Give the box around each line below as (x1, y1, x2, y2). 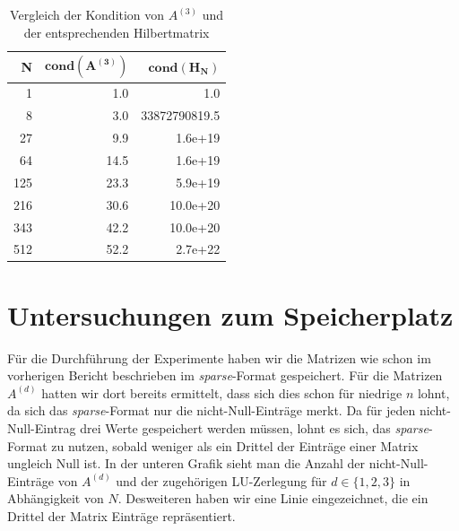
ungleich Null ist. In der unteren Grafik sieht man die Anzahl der (7, 454, 366, 473)
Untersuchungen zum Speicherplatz (7, 296, 454, 333)
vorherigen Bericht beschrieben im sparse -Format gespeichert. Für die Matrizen (7, 366, 443, 385)
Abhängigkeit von (7, 489, 104, 508)
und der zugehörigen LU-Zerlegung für (116, 471, 327, 490)
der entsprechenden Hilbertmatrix (23, 22, 210, 41)
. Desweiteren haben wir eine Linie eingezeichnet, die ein (117, 489, 429, 508)
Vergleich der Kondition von (10, 5, 165, 23)
